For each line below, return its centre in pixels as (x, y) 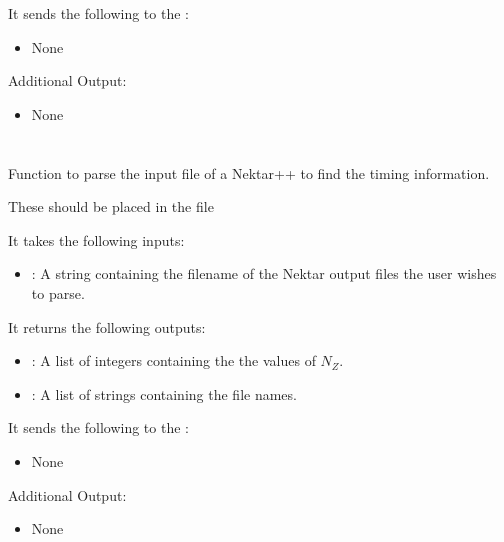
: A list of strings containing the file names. (164, 393)
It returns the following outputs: (107, 326)
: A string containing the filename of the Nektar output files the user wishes (264, 273)
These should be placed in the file (111, 206)
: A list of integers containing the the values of (173, 360)
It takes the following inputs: (96, 239)
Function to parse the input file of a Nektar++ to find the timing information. (249, 172)
